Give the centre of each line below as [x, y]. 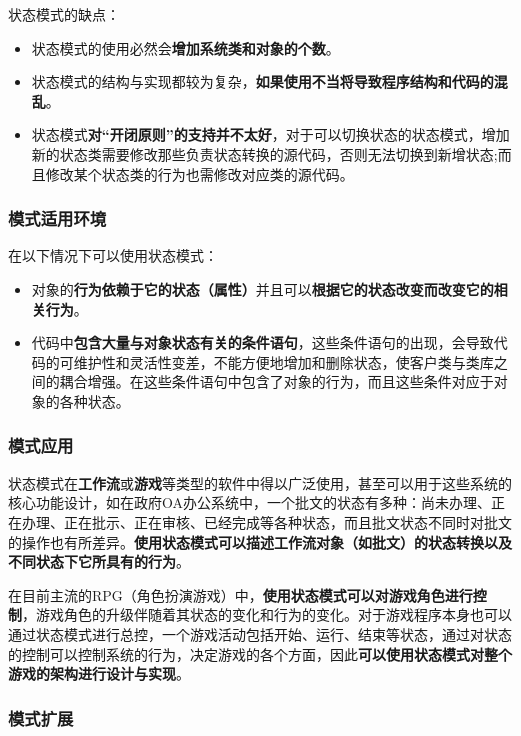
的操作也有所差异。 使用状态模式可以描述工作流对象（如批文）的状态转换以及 [260, 541]
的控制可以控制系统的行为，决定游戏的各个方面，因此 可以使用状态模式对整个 [260, 653]
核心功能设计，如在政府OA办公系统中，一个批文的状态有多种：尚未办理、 [249, 502]
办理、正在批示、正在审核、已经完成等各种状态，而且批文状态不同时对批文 [266, 521]
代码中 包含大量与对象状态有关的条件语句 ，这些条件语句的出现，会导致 [262, 342]
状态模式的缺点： [64, 14]
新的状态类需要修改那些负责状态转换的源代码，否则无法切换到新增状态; [264, 153]
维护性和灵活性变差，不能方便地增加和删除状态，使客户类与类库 [283, 361]
